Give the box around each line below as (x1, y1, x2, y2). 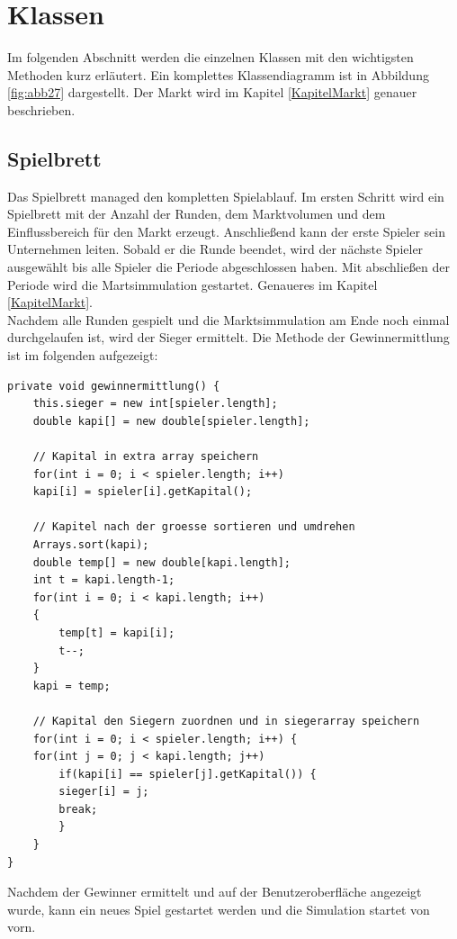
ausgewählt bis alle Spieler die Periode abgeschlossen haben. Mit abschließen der (7, 257, 450, 276)
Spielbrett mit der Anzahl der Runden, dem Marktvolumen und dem (7, 204, 386, 223)
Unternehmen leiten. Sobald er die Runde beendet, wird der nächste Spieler (7, 239, 424, 258)
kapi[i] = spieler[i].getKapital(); (32, 485, 253, 499)
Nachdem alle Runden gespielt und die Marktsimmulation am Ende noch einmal (7, 310, 450, 329)
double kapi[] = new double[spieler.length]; (32, 414, 310, 428)
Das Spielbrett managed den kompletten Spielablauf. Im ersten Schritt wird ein (7, 186, 444, 205)
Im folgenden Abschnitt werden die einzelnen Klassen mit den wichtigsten (7, 48, 414, 67)
